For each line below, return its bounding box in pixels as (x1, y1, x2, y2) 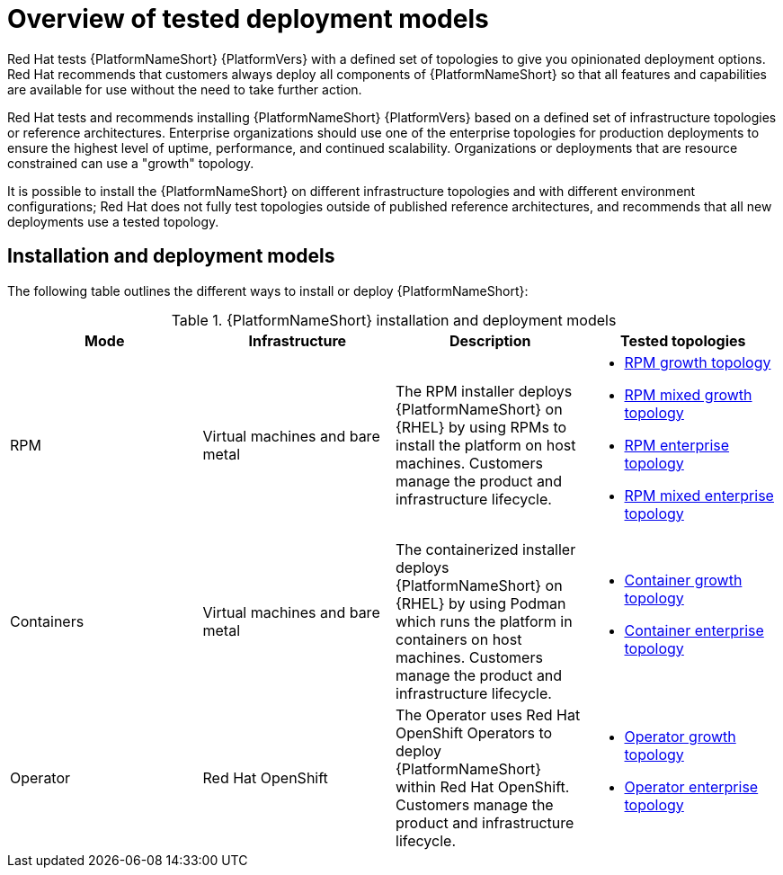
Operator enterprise (624, 777, 759, 796)
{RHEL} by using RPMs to (396, 417, 567, 436)
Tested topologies (619, 331, 746, 350)
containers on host (396, 629, 522, 648)
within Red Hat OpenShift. (396, 777, 570, 796)
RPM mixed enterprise (624, 486, 774, 504)
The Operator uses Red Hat (396, 705, 581, 724)
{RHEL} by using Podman (396, 594, 566, 612)
